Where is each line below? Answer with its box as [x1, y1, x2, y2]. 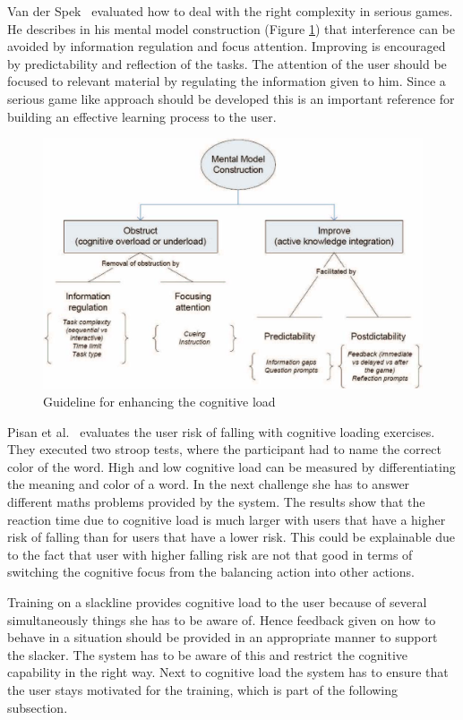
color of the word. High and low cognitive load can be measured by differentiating [7, 457, 456, 476]
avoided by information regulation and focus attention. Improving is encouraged [7, 37, 446, 56]
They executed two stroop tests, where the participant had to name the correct [7, 440, 442, 459]
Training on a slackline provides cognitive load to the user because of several [7, 593, 427, 611]
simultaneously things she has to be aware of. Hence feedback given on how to [7, 610, 436, 629]
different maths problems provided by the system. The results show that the [7, 493, 425, 511]
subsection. [7, 698, 68, 716]
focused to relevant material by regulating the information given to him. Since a [7, 72, 446, 90]
